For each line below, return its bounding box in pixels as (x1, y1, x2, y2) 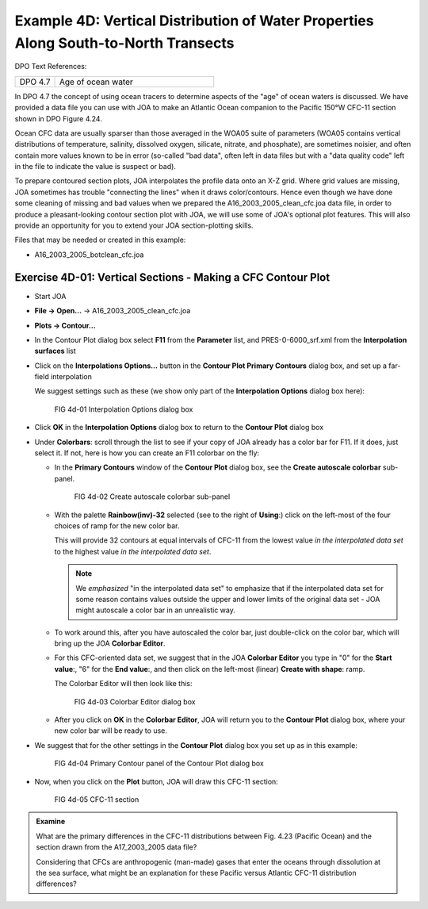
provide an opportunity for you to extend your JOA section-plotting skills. (14, 221, 254, 230)
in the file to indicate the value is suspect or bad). (14, 162, 176, 171)
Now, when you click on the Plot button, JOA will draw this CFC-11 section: (34, 777, 279, 786)
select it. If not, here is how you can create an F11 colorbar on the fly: (34, 448, 260, 458)
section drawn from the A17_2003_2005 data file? (36, 842, 197, 852)
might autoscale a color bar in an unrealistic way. (75, 605, 235, 615)
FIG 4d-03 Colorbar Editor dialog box (74, 696, 196, 706)
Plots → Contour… (34, 320, 97, 330)
